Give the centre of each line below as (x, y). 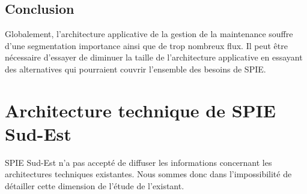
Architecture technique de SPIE (140, 110)
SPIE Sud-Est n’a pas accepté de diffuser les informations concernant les (138, 162)
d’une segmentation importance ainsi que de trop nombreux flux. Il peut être (146, 45)
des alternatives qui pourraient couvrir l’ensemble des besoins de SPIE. (135, 69)
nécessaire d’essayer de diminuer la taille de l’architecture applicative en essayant (154, 57)
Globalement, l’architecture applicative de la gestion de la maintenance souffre (149, 34)
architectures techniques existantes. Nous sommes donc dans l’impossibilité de (148, 174)
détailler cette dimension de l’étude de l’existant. (95, 186)
